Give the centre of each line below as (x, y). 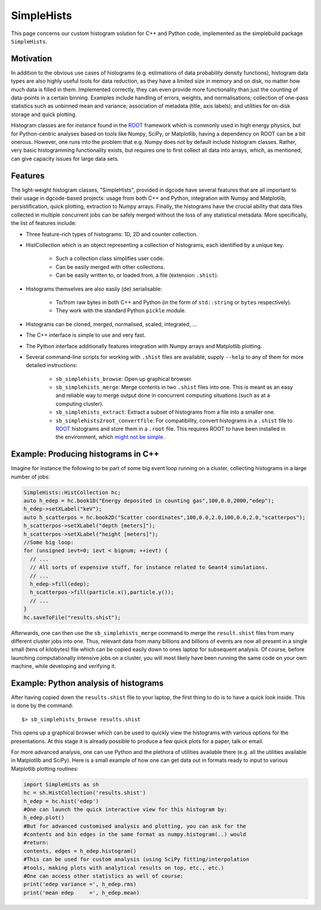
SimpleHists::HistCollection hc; (72, 492)
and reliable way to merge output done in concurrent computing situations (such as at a (163, 395)
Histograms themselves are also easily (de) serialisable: (94, 289)
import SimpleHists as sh (61, 784)
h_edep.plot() (44, 818)
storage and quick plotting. (44, 114)
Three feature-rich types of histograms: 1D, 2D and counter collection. (112, 234)
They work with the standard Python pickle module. (121, 311)
